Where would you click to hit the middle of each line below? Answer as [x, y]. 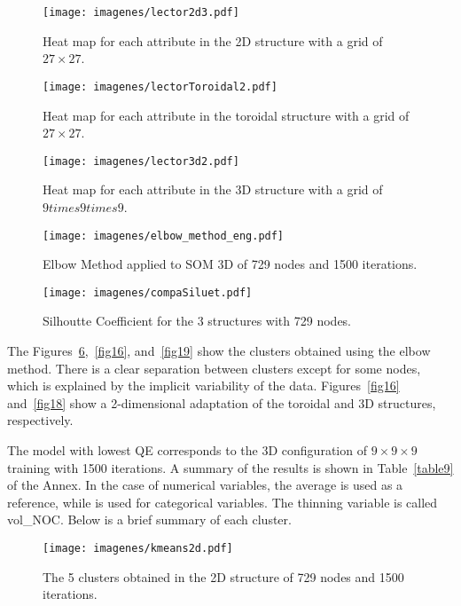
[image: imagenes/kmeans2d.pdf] [138, 548]
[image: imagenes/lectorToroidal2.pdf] [160, 87]
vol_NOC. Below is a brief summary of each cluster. [149, 519]
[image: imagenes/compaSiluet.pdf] [148, 292]
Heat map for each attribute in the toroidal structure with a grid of [226, 115]
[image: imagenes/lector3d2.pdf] [141, 161]
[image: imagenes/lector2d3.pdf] [141, 12]
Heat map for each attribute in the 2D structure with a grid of [213, 40]
